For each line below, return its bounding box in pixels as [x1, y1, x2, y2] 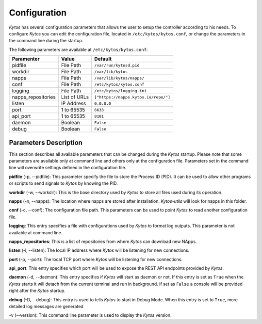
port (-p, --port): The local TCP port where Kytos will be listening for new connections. [9, 256, 183, 262]
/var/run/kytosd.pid [94, 63, 140, 68]
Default [94, 56, 112, 63]
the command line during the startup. [9, 38, 83, 44]
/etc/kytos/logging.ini [94, 88, 147, 93]
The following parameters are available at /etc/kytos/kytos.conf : [9, 47, 148, 52]
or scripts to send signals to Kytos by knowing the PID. [9, 180, 118, 186]
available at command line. [9, 229, 63, 235]
